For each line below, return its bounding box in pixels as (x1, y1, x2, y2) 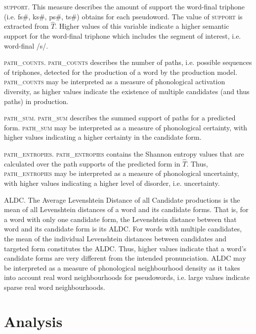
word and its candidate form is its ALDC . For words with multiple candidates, (4, 223, 242, 234)
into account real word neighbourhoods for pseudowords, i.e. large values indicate (4, 272, 250, 282)
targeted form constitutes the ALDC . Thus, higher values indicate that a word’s (4, 243, 247, 253)
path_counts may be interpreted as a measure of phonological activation (4, 76, 225, 87)
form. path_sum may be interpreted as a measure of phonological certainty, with (4, 122, 248, 132)
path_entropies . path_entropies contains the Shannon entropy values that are (4, 148, 244, 159)
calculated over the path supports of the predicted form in (4, 158, 180, 168)
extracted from (4, 21, 49, 31)
